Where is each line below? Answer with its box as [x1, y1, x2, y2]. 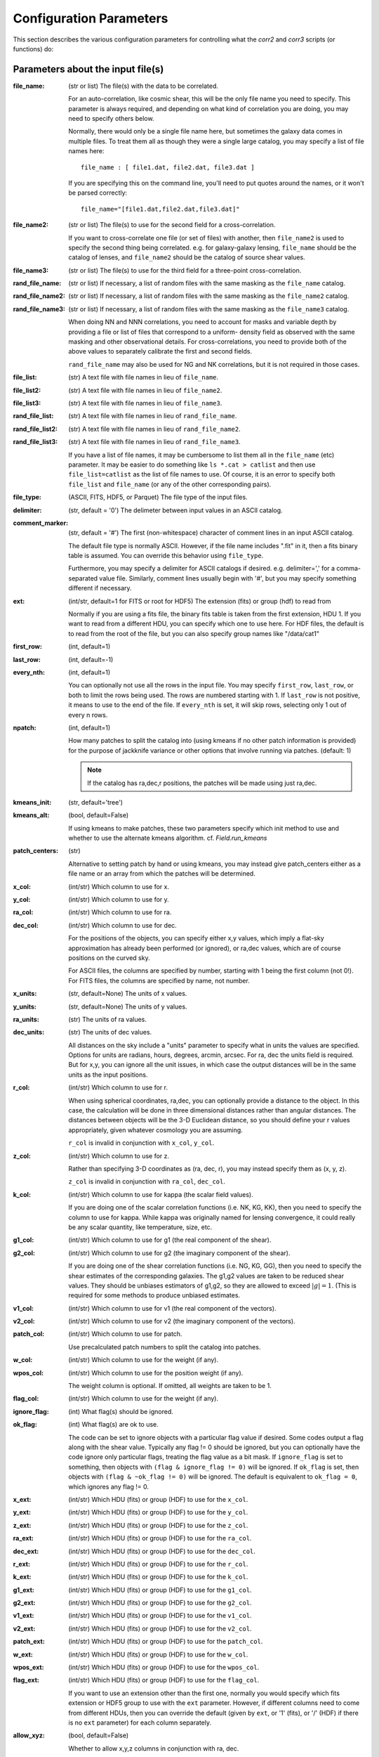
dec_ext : [13, 1547, 39, 1555]
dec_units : [13, 1028, 45, 1037]
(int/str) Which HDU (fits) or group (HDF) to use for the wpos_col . [68, 1663, 260, 1672]
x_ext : [13, 1495, 32, 1503]
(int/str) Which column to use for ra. [68, 908, 172, 916]
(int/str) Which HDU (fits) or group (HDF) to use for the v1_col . [68, 1612, 252, 1620]
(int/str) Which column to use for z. [68, 1151, 170, 1160]
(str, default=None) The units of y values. [68, 1002, 187, 1011]
